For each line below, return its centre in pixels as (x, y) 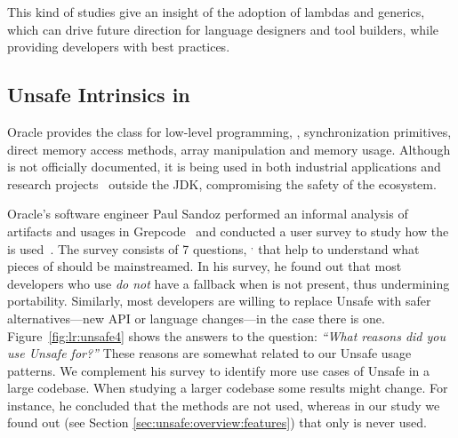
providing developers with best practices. (119, 47)
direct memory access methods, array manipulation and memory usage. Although (229, 149)
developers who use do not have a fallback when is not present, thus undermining (229, 283)
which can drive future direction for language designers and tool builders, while (223, 29)
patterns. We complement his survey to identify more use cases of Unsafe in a (219, 370)
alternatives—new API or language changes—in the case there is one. (196, 318)
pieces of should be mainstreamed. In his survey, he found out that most (205, 266)
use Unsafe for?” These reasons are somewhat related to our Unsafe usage (209, 353)
